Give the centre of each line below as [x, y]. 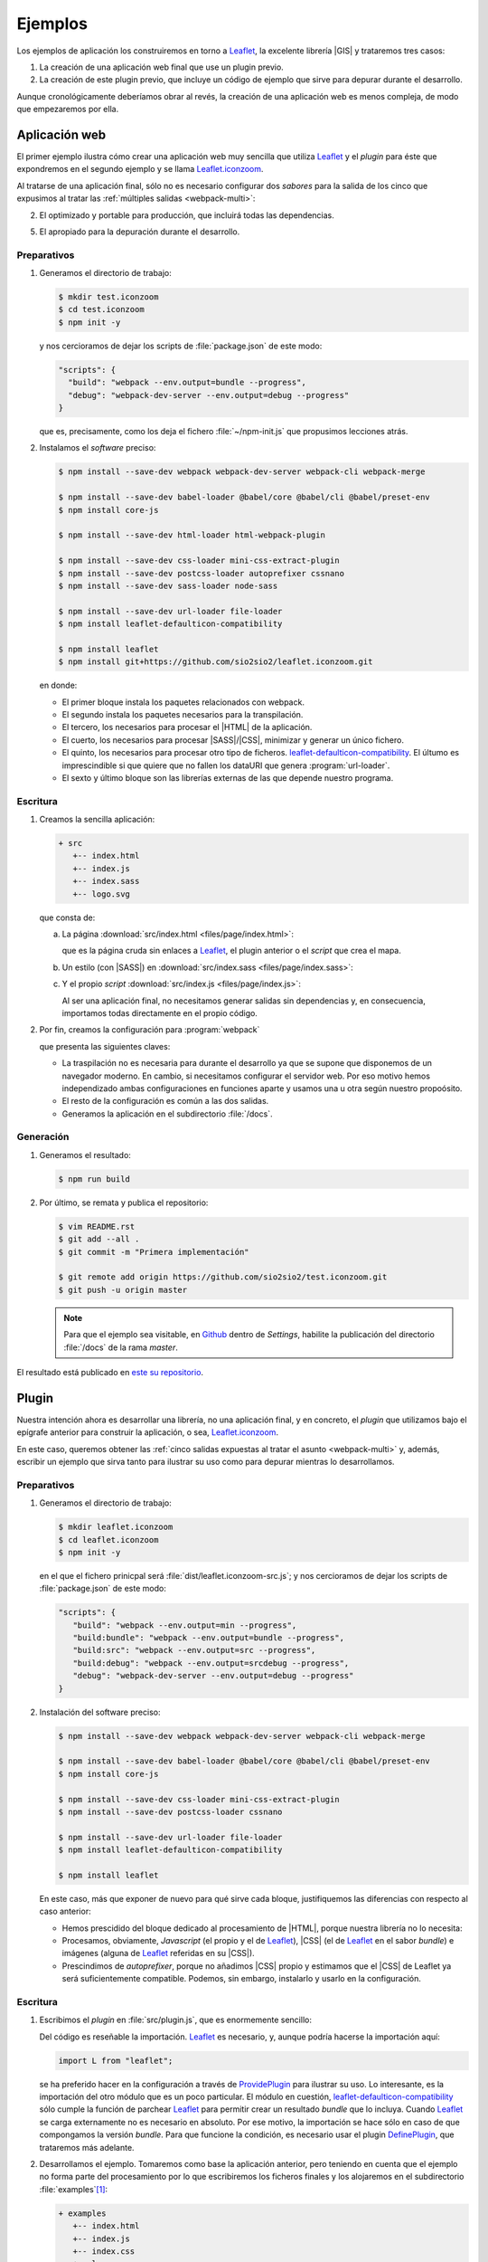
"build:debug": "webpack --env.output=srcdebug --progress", [211, 1663]
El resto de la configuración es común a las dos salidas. [165, 1101]
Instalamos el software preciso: [98, 448]
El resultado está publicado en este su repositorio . [110, 1372]
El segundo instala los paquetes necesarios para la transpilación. [183, 714]
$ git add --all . [99, 1239]
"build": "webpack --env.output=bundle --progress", [187, 383]
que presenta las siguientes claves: [105, 1046]
